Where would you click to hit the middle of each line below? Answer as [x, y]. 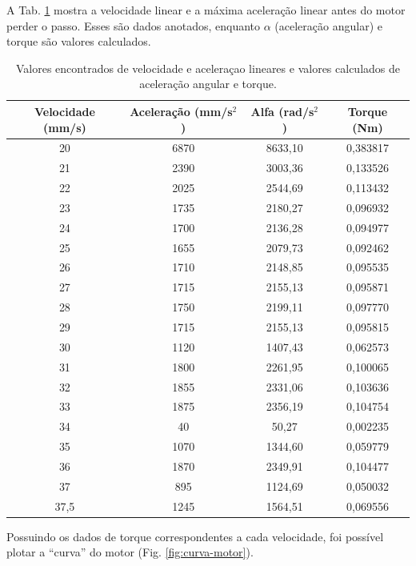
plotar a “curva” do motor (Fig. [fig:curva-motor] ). [130, 552]
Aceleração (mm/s [181, 111]
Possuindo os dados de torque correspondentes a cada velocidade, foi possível [195, 536]
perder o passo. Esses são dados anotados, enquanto [134, 25]
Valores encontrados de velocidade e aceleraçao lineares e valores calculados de [208, 68]
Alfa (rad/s [282, 111]
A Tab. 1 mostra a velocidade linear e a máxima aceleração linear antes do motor [206, 10]
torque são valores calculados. [79, 41]
